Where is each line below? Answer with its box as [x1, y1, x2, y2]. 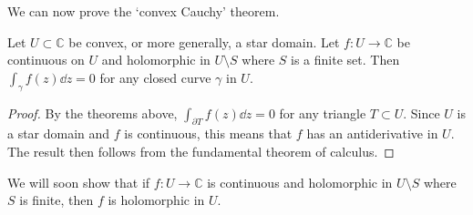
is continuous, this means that [124, 124, 293, 143]
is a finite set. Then [291, 50, 400, 69]
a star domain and [7, 124, 110, 143]
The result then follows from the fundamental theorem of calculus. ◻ [7, 141, 395, 160]
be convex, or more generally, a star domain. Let [68, 32, 340, 51]
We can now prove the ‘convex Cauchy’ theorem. [7, 2, 280, 20]
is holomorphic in [108, 190, 205, 210]
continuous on [7, 50, 85, 69]
